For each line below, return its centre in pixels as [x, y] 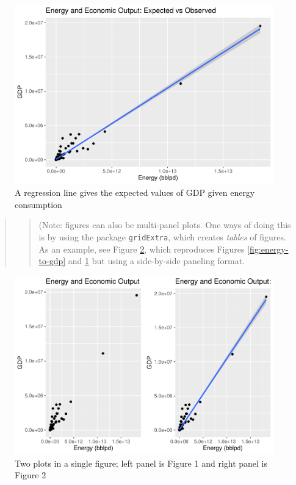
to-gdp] [52, 261]
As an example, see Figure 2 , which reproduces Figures [142, 249]
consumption [38, 204]
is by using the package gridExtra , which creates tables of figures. [162, 236]
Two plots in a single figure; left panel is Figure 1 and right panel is [141, 463]
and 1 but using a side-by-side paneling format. [157, 261]
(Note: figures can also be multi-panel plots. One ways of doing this [165, 225]
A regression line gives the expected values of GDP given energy [135, 192]
